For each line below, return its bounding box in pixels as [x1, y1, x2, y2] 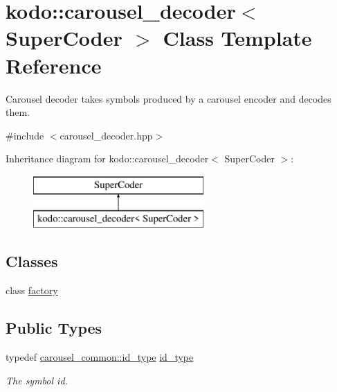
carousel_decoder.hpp [60, 128, 153, 142]
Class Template [163, 24, 312, 52]
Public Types [6, 317, 102, 339]
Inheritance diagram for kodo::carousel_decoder [6, 151, 209, 166]
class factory [6, 283, 58, 298]
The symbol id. [6, 373, 68, 387]
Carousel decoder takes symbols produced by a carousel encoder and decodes [6, 91, 331, 105]
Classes [6, 250, 58, 272]
